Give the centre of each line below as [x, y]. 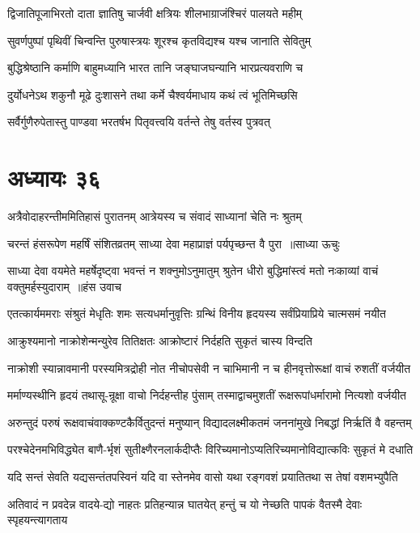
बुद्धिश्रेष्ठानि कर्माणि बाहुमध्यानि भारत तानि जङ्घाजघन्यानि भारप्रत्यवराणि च [155, 68]
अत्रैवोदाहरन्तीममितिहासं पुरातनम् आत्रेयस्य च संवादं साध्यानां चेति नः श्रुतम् [155, 216]
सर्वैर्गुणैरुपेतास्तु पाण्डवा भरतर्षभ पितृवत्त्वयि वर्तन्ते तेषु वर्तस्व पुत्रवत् [139, 122]
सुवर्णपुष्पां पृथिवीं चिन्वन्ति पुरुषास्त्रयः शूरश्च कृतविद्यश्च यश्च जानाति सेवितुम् [159, 40]
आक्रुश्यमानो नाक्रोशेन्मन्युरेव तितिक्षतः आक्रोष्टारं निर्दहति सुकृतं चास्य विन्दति [160, 341]
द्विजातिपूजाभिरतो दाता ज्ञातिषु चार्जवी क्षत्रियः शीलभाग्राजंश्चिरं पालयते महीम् [155, 13]
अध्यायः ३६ [54, 178]
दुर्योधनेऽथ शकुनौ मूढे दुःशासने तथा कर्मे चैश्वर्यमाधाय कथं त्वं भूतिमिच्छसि [153, 94]
